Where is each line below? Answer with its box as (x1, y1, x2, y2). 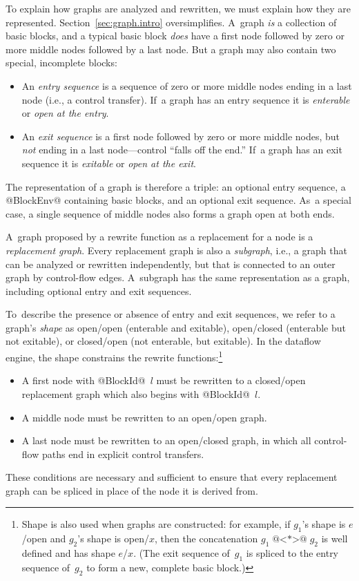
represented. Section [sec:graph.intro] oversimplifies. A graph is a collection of (6, 15, 337, 29)
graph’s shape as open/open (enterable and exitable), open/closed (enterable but (6, 320, 346, 334)
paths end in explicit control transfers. (41, 446, 204, 461)
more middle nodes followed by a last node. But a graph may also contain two (6, 41, 336, 56)
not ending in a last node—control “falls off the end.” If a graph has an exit (21, 142, 342, 157)
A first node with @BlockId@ (21, 373, 146, 388)
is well (321, 531, 348, 546)
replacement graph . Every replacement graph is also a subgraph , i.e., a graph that (6, 242, 347, 257)
